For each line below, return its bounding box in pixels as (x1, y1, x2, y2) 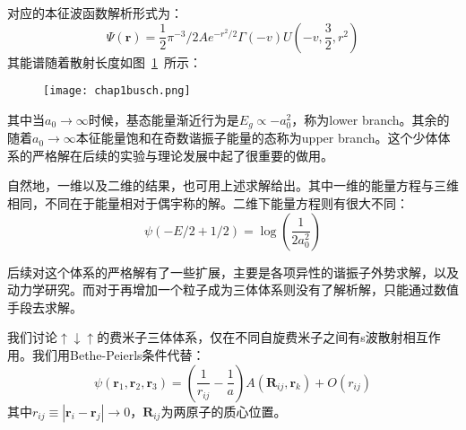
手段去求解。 (7, 297, 82, 316)
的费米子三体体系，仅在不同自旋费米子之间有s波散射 (97, 328, 403, 347)
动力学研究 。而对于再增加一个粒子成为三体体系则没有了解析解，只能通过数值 (7, 280, 459, 299)
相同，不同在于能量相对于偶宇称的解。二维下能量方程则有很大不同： (7, 194, 409, 213)
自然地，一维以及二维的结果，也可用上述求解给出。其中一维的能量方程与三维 (7, 176, 459, 195)
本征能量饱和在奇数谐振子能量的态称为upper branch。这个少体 (75, 128, 438, 147)
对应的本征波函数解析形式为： (7, 4, 183, 22)
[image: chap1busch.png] (43, 84, 191, 98)
